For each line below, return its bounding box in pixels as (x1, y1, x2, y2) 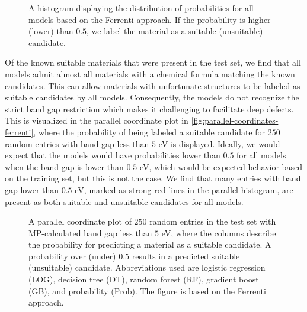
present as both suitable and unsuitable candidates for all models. (5, 195, 244, 207)
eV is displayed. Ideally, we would (158, 137, 280, 149)
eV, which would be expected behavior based (140, 160, 302, 173)
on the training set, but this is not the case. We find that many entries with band (5, 172, 301, 184)
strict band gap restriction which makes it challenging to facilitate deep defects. (5, 102, 294, 115)
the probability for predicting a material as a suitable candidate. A (28, 238, 271, 251)
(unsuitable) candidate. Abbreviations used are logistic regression (28, 261, 266, 274)
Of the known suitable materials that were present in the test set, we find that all (5, 56, 301, 69)
